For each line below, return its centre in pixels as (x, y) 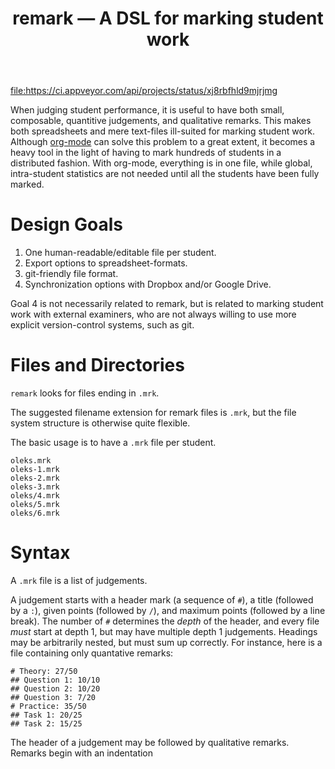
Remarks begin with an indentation (82, 753)
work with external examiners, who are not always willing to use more (153, 314)
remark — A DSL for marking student (168, 18)
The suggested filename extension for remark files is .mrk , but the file (153, 413)
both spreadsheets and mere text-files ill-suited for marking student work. (163, 131)
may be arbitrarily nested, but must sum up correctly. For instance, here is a (166, 642)
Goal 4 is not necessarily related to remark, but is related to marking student (167, 304)
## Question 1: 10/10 (55, 680)
